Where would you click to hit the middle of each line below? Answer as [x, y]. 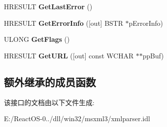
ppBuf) [153, 55]
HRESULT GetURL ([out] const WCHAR [69, 55]
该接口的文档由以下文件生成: [49, 102]
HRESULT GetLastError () [48, 6]
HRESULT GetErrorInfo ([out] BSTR [64, 23]
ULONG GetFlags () [37, 39]
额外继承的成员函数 [50, 82]
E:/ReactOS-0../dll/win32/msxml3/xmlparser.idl [77, 118]
